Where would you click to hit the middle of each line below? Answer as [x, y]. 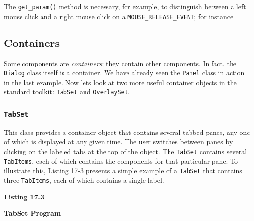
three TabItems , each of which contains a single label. [84, 180]
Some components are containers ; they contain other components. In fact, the [120, 63]
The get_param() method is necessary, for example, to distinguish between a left [125, 6]
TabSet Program [32, 213]
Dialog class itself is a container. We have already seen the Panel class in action [124, 73]
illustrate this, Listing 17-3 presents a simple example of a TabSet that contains [123, 170]
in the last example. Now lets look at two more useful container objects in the [120, 82]
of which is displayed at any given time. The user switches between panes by [118, 142]
